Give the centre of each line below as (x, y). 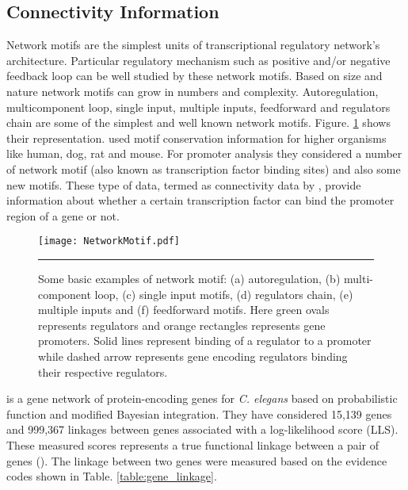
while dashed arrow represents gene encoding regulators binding (193, 356)
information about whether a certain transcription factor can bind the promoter (200, 200)
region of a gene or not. (63, 215)
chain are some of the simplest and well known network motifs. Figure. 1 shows (198, 122)
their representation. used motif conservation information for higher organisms (196, 138)
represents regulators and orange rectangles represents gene (182, 325)
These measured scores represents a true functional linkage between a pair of (193, 444)
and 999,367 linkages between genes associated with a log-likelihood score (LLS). (202, 429)
